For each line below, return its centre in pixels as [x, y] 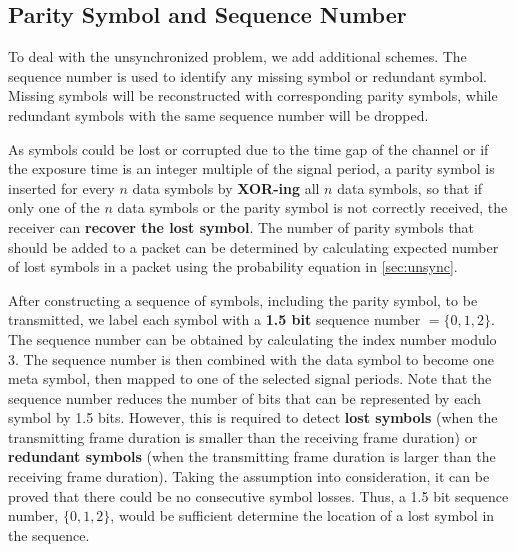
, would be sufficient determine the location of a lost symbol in [302, 515]
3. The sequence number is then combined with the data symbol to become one [251, 358]
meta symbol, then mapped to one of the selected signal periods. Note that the [250, 378]
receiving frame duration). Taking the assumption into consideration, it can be [249, 476]
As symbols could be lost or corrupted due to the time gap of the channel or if [248, 148]
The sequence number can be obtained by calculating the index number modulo [252, 338]
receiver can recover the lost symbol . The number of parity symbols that [241, 226]
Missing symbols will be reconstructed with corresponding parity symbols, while [253, 95]
